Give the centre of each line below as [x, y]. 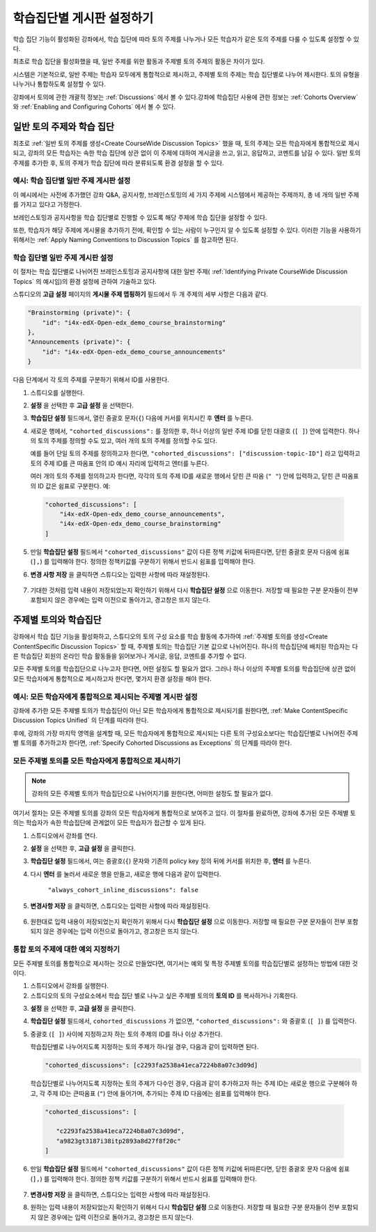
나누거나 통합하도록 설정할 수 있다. [59, 84]
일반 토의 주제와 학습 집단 [64, 127]
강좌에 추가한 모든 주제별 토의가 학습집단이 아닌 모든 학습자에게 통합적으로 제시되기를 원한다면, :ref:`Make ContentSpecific [180, 710]
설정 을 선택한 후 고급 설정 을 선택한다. [82, 405]
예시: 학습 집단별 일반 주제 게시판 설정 [72, 181]
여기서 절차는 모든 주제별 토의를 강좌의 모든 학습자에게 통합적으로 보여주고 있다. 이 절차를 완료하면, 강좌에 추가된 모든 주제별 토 [185, 813]
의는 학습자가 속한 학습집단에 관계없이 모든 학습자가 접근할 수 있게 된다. [109, 822]
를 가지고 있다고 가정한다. [47, 204]
